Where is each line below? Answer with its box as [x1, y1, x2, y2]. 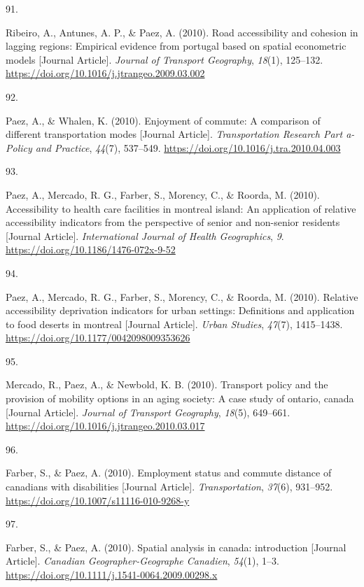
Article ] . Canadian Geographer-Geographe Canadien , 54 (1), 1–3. [6, 553, 279, 568]
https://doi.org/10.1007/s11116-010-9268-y [6, 493, 190, 507]
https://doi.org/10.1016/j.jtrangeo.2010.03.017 [6, 418, 205, 433]
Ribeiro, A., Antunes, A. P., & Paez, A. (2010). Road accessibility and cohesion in [6, 24, 358, 39]
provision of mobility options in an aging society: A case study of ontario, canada [6, 391, 354, 406]
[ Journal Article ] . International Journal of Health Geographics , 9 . [6, 228, 284, 243]
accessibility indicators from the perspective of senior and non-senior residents [6, 215, 340, 229]
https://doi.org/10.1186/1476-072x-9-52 [6, 242, 176, 257]
